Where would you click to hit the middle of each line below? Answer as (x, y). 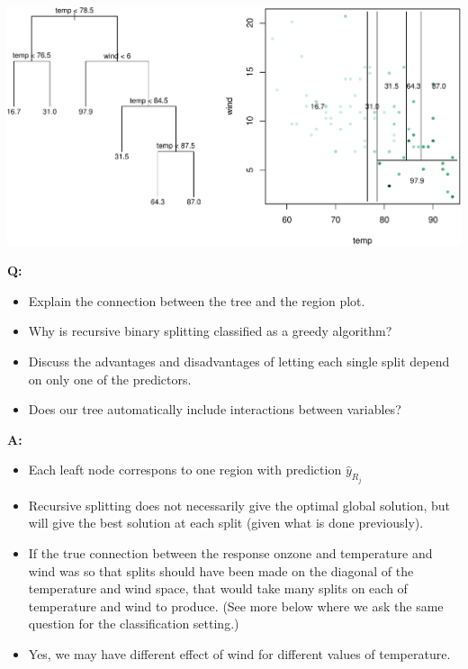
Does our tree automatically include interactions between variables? (215, 409)
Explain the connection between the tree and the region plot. (197, 300)
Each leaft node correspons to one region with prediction (185, 470)
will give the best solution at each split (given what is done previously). (226, 523)
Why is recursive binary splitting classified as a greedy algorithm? (210, 331)
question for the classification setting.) (134, 624)
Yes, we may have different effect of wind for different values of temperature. (239, 653)
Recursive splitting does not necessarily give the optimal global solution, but (239, 505)
